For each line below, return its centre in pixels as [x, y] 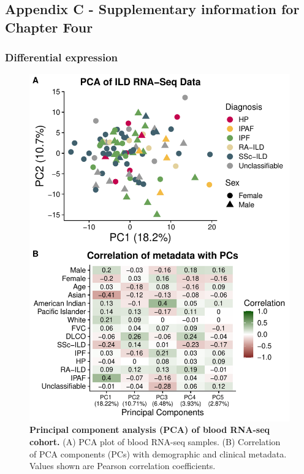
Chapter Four [49, 27]
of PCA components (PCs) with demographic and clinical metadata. [158, 453]
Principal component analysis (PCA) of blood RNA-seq [150, 430]
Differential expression [62, 57]
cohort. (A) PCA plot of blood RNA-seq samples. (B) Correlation [155, 441]
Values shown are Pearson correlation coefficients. [123, 466]
